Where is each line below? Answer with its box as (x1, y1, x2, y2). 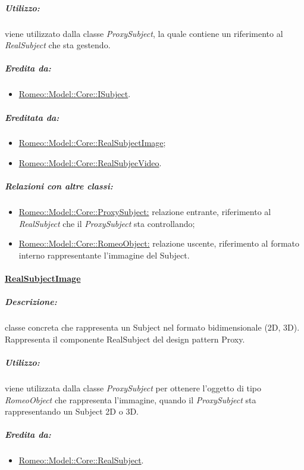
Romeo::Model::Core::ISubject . (18, 88, 131, 100)
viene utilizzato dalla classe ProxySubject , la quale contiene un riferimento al (5, 27, 283, 39)
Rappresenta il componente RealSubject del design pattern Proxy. (5, 332, 245, 345)
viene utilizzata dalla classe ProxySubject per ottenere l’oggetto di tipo (5, 382, 262, 394)
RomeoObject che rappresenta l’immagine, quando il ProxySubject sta (5, 393, 256, 406)
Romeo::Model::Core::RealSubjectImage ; (18, 136, 166, 149)
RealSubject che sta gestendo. (5, 39, 111, 51)
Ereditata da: (5, 111, 59, 123)
